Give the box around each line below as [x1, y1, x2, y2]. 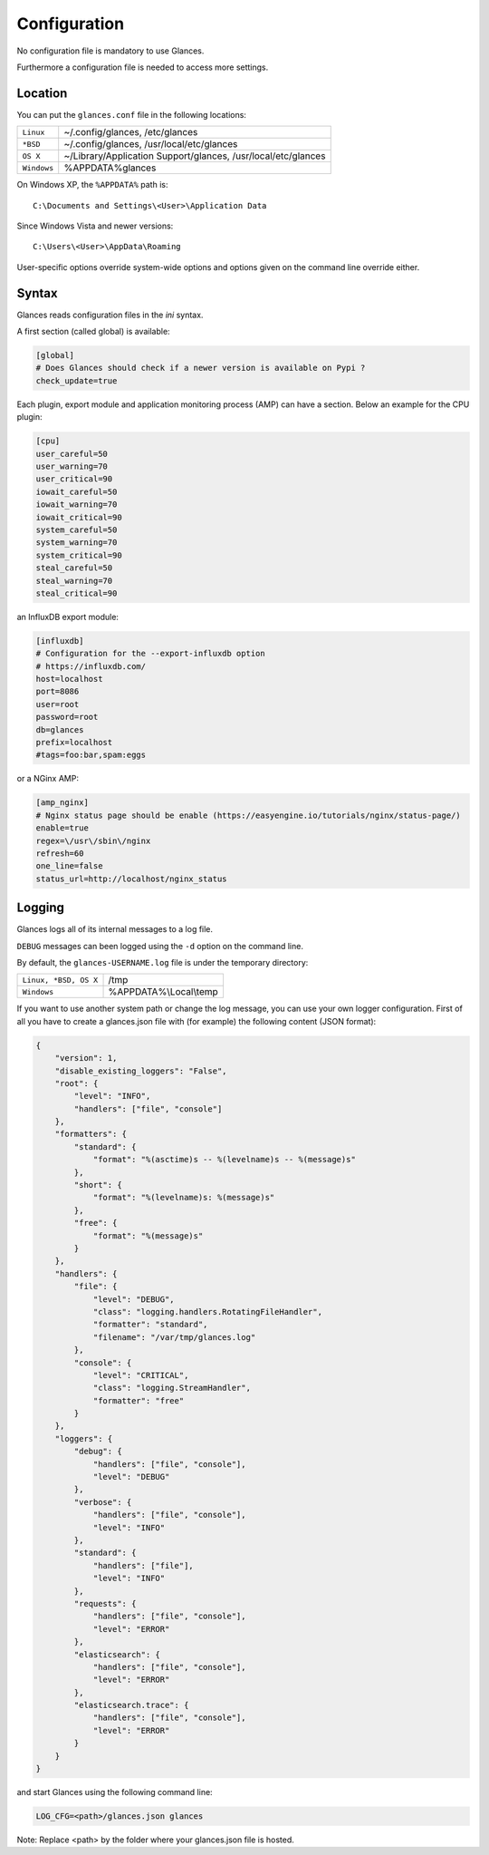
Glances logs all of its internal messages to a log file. [16, 924, 213, 935]
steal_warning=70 [35, 576, 113, 586]
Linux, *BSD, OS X [22, 975, 99, 985]
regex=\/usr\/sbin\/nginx [35, 835, 151, 846]
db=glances [35, 724, 84, 734]
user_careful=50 [35, 449, 109, 459]
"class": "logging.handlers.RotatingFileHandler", [92, 1306, 323, 1316]
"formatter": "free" [92, 1395, 185, 1405]
